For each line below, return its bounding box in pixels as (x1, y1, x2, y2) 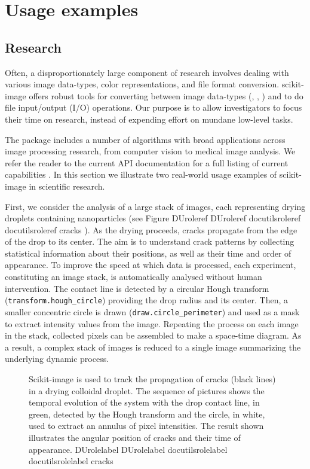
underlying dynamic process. (5, 352, 109, 365)
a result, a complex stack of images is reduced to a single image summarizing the (5, 340, 301, 353)
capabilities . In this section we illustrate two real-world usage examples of (5, 168, 277, 181)
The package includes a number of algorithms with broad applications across (5, 133, 286, 145)
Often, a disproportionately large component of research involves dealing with (5, 66, 289, 78)
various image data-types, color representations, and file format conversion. (5, 78, 280, 90)
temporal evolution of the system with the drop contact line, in (29, 396, 260, 409)
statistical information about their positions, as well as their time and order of (5, 246, 291, 259)
